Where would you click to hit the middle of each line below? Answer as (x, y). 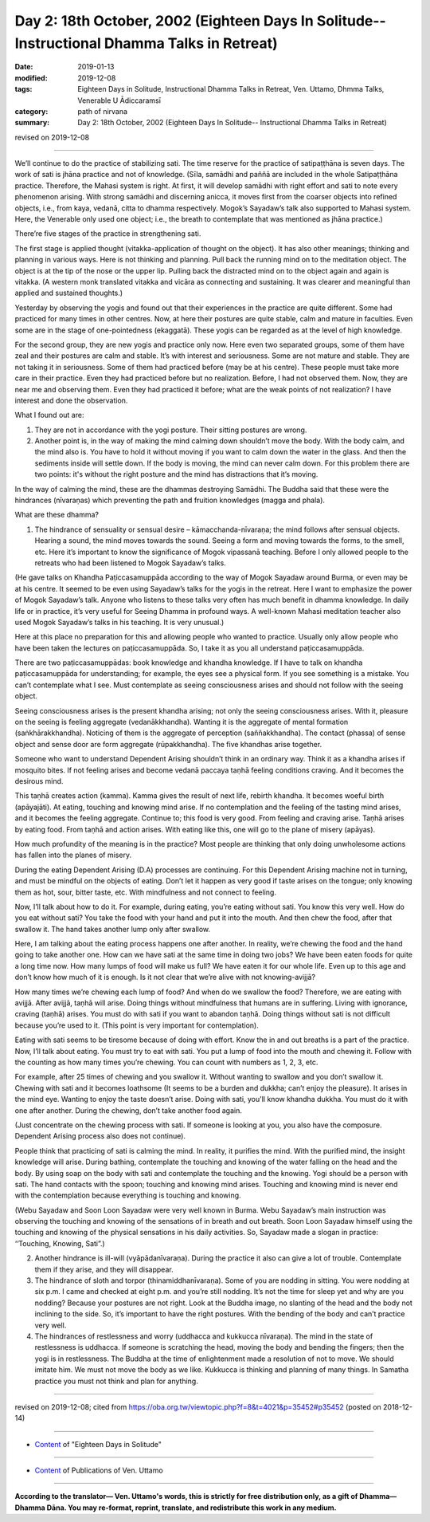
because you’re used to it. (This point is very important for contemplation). (137, 1025)
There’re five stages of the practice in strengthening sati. (108, 234)
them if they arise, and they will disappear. (104, 1269)
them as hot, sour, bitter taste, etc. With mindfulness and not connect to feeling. (145, 892)
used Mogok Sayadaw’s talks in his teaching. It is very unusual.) (119, 622)
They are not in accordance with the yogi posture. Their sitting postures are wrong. (171, 430)
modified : (31, 78)
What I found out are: (49, 415)
